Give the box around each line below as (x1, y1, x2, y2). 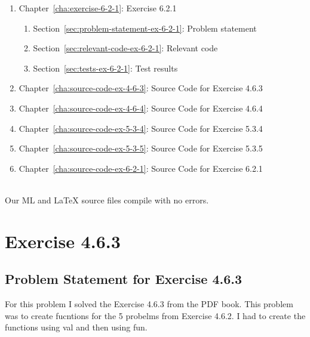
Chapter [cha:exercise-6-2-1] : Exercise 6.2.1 (19, 2, 177, 14)
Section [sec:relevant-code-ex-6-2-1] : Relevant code (33, 42, 218, 54)
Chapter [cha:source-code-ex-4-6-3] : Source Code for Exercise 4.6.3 (19, 82, 263, 94)
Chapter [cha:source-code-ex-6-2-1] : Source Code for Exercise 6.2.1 (19, 162, 263, 174)
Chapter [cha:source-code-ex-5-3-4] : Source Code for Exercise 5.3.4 (19, 122, 263, 134)
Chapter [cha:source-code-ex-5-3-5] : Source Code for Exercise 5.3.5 (19, 142, 263, 154)
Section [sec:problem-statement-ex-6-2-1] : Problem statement (33, 21, 257, 34)
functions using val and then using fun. (5, 321, 148, 333)
